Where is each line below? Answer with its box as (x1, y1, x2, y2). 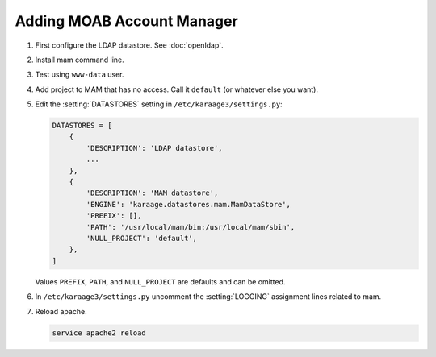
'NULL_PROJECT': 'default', (86, 234, 198, 243)
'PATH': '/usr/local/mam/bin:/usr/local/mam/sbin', (86, 222, 296, 231)
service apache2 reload (52, 328, 147, 338)
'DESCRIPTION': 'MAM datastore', (86, 189, 219, 197)
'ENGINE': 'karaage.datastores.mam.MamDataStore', (86, 200, 291, 209)
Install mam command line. (35, 55, 124, 64)
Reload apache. (35, 306, 88, 316)
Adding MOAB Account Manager (15, 12, 238, 30)
